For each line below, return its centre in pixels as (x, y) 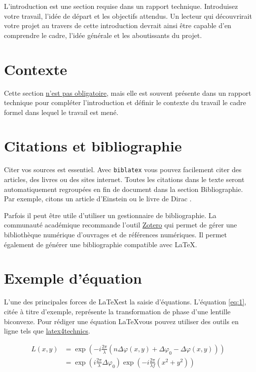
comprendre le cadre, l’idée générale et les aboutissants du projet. (103, 35)
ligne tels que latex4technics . (47, 331)
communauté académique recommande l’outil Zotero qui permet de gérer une (121, 225)
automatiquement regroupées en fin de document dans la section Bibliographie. (124, 189)
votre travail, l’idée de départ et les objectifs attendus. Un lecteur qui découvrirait (128, 16)
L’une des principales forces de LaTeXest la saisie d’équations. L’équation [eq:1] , (125, 302)
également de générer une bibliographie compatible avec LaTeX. (101, 244)
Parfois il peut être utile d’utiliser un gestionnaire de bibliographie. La (110, 215)
